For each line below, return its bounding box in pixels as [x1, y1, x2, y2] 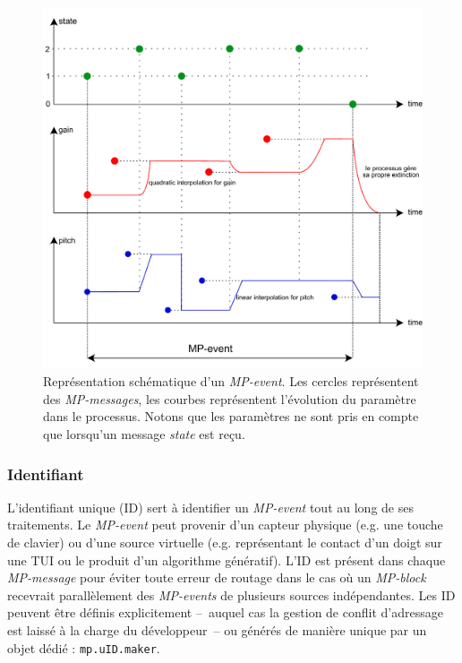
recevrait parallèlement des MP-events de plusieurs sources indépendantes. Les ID [7, 585, 456, 604]
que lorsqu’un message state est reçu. [43, 425, 245, 443]
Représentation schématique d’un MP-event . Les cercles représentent [43, 372, 419, 391]
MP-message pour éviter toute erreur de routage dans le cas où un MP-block [7, 568, 426, 587]
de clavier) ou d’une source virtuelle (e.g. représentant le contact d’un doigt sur [7, 533, 442, 552]
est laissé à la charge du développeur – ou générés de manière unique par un [7, 621, 427, 640]
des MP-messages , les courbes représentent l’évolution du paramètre [43, 389, 416, 408]
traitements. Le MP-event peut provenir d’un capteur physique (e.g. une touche [7, 515, 443, 534]
